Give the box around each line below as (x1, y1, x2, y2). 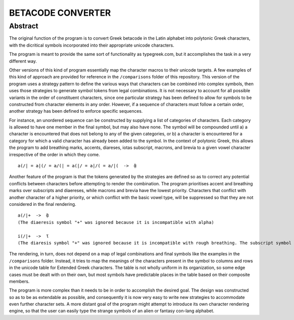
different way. (9, 58, 37, 64)
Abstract (9, 22, 39, 30)
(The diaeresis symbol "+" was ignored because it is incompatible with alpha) (18, 220, 214, 225)
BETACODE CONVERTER (9, 7, 111, 18)
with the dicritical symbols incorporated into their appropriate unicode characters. (9, 42, 174, 48)
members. (9, 278, 30, 284)
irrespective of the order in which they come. (9, 151, 100, 157)
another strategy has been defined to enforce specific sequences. (9, 108, 143, 114)
